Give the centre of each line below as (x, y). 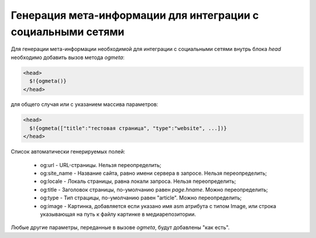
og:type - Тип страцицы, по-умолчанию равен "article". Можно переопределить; (141, 198)
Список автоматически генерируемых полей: (68, 152)
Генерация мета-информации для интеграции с (135, 15)
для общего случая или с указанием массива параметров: (85, 104)
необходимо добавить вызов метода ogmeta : (68, 57)
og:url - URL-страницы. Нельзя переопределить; (101, 165)
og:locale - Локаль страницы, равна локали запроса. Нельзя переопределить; (138, 181)
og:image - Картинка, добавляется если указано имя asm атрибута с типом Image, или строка (158, 206)
